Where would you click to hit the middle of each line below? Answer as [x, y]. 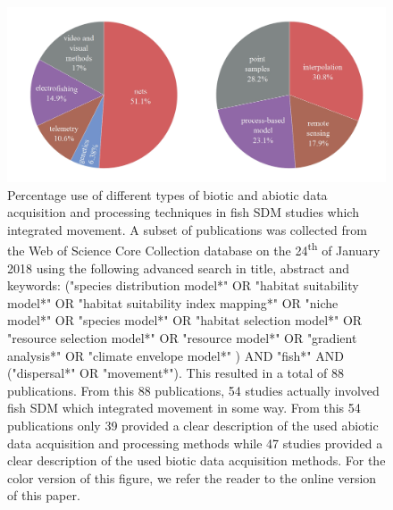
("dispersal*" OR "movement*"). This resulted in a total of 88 [176, 373]
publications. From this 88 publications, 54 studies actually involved [193, 390]
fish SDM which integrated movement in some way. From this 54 [184, 408]
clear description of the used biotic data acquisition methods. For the [196, 460]
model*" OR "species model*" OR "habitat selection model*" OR [185, 320]
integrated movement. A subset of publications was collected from [187, 229]
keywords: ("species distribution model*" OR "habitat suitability [183, 285]
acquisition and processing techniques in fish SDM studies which [183, 212]
